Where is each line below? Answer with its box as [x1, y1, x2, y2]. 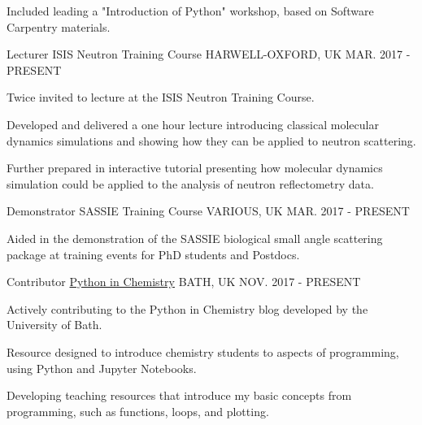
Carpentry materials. [7, 18, 111, 35]
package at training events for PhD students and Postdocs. [7, 245, 300, 262]
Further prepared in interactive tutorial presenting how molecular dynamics [7, 159, 383, 176]
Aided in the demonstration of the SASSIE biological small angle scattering [7, 229, 383, 246]
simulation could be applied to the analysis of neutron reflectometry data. [7, 175, 374, 192]
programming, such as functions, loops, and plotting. [7, 402, 269, 419]
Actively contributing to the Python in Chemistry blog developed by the [7, 300, 368, 317]
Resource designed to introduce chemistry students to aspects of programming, [7, 343, 399, 360]
